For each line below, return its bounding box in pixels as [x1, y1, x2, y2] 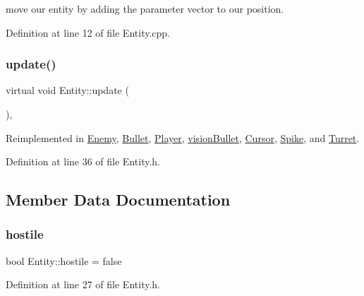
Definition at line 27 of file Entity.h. [6, 277, 160, 292]
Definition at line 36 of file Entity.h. [6, 154, 160, 169]
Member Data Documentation [6, 189, 231, 211]
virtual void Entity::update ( [6, 83, 129, 97]
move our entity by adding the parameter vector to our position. [6, 1, 284, 16]
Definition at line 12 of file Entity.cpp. [6, 25, 170, 40]
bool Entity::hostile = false [6, 253, 122, 268]
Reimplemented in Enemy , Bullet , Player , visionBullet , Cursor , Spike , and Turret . [6, 130, 360, 145]
